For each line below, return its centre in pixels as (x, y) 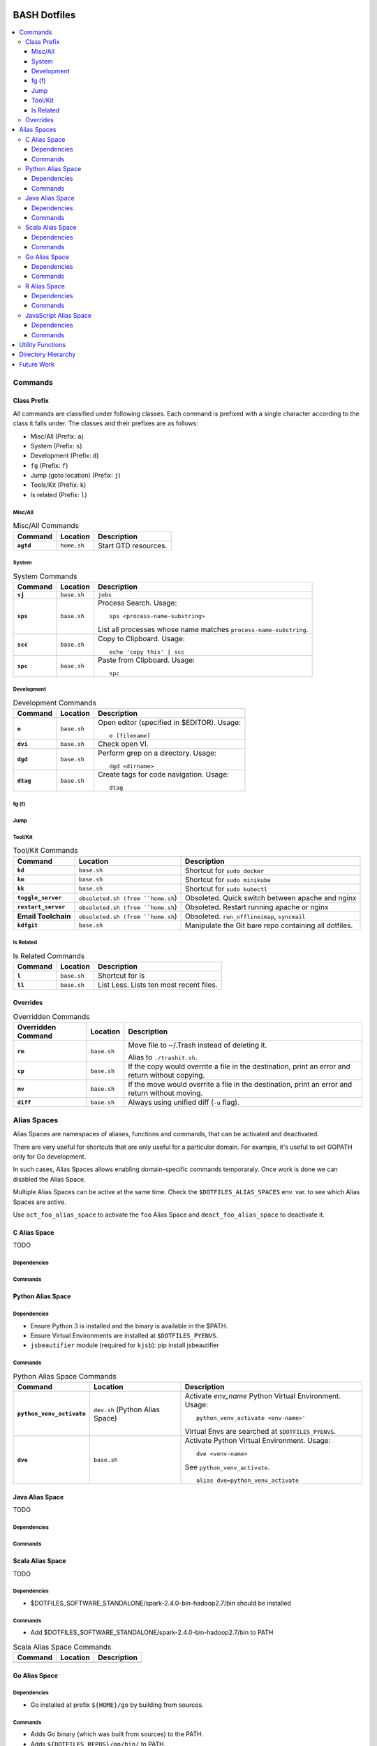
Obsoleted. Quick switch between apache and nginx (271, 897)
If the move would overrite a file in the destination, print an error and (240, 1085)
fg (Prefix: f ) (49, 465)
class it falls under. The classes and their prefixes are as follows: (105, 423)
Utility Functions (43, 345)
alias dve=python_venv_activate (247, 1481)
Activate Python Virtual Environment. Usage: (258, 1441)
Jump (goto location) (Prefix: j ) (76, 476)
